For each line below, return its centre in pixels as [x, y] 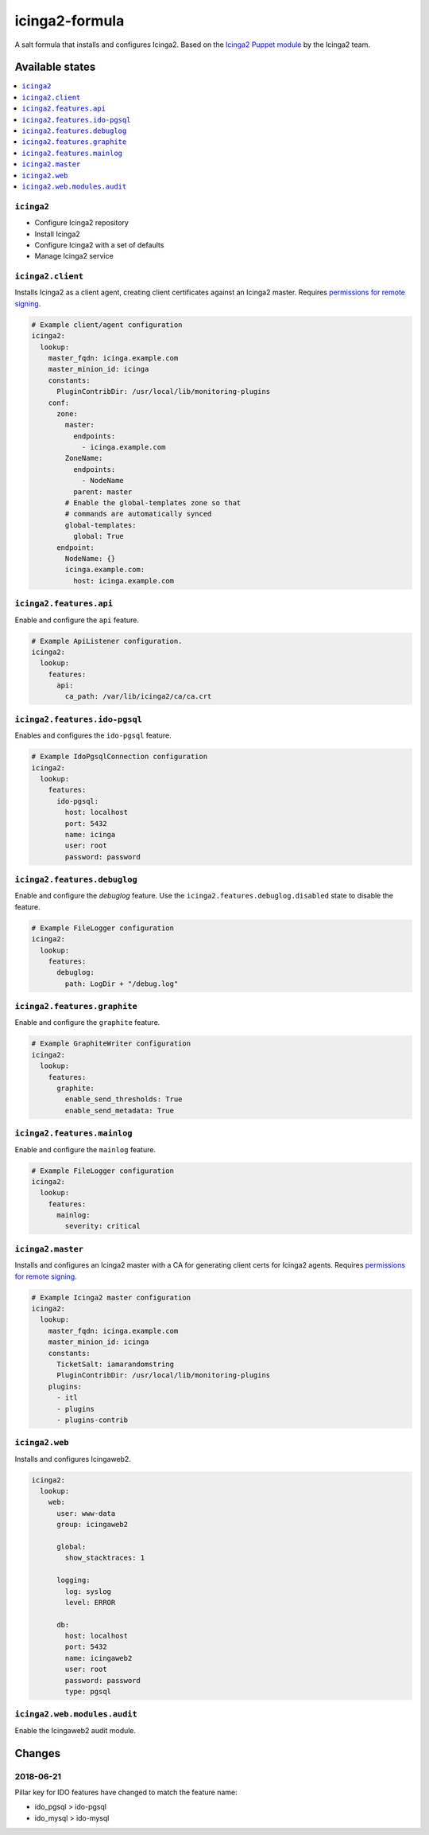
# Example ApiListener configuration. [107, 641]
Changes [38, 1753]
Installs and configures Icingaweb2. [73, 1459]
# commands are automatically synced [138, 514]
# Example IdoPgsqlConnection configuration [120, 757]
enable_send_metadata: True [120, 1110]
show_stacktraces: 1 [105, 1558]
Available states [55, 67]
